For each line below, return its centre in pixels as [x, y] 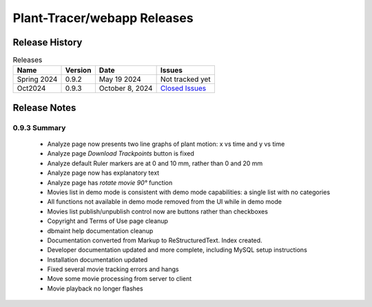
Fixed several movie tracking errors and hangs [113, 269]
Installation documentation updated [97, 260]
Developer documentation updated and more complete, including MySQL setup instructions [177, 250]
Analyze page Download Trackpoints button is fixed [121, 153]
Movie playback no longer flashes [95, 288]
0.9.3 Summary [39, 127]
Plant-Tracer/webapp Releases [103, 18]
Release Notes [44, 108]
